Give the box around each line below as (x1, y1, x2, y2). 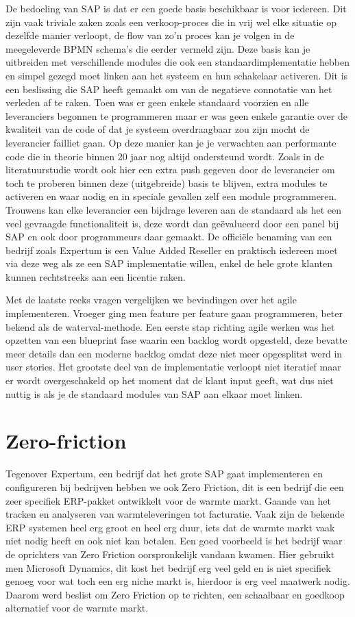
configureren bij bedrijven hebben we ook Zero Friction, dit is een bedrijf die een (5, 479, 344, 494)
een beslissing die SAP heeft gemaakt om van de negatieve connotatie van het (5, 81, 332, 96)
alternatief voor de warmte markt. (5, 601, 149, 615)
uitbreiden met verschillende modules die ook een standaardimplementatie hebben (5, 55, 350, 69)
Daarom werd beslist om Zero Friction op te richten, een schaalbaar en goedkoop (5, 587, 345, 601)
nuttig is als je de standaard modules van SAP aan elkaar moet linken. (5, 386, 303, 401)
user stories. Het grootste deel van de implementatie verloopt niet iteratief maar (5, 360, 341, 374)
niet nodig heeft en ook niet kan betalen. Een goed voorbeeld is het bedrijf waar (5, 533, 343, 548)
